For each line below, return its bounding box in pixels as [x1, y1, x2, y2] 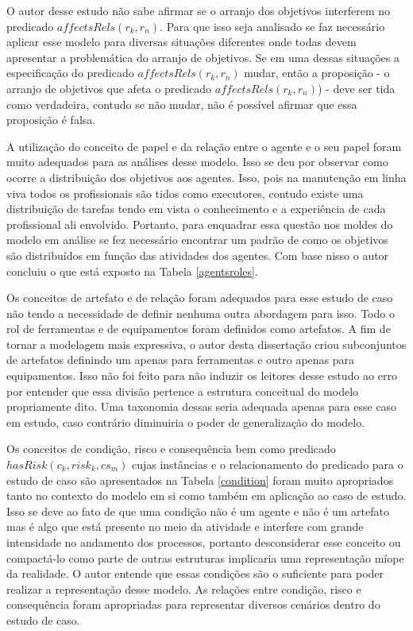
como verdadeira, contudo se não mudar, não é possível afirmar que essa [6, 95, 357, 112]
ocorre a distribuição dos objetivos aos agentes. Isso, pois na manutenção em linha [6, 168, 407, 185]
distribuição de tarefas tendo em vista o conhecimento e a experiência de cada [6, 200, 386, 217]
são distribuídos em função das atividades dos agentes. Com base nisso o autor [6, 246, 389, 263]
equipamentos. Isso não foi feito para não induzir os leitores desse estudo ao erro [6, 367, 397, 384]
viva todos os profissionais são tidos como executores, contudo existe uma [6, 184, 364, 201]
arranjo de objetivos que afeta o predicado [6, 79, 212, 96]
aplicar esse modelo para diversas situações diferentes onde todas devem [6, 33, 357, 50]
